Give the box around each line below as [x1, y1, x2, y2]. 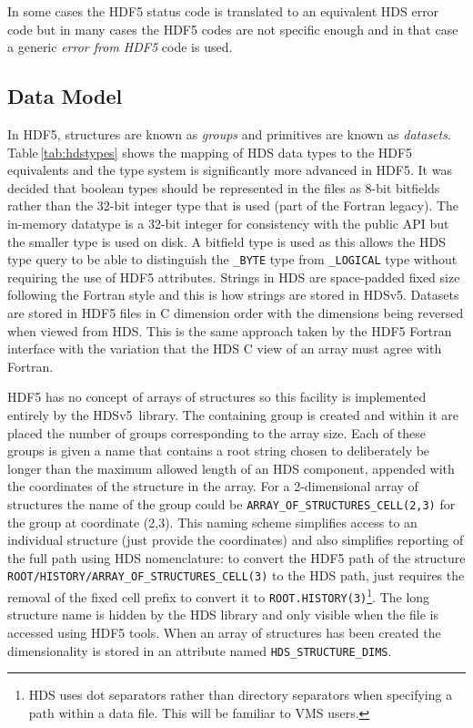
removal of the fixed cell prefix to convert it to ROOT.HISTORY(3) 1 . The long [7, 585, 430, 606]
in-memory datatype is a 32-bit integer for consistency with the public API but [7, 213, 449, 232]
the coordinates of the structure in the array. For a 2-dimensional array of [7, 477, 418, 496]
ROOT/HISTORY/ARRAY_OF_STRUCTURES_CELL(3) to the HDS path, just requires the [7, 566, 465, 585]
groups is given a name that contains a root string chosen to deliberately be [7, 441, 430, 460]
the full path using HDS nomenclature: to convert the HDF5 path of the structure [7, 548, 466, 567]
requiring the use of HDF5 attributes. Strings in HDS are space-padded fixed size [7, 267, 460, 286]
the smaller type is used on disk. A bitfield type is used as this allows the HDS [7, 231, 446, 251]
